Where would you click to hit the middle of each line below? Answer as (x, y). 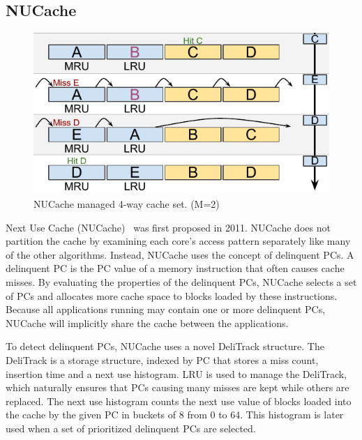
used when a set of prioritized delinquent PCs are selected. (131, 428)
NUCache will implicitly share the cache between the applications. (147, 323)
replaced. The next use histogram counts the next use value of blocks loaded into (179, 401)
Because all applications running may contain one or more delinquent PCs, (166, 309)
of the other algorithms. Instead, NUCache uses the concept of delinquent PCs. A (180, 254)
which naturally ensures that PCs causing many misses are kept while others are (178, 387)
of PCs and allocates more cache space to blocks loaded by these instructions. (172, 295)
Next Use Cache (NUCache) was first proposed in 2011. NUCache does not (168, 227)
